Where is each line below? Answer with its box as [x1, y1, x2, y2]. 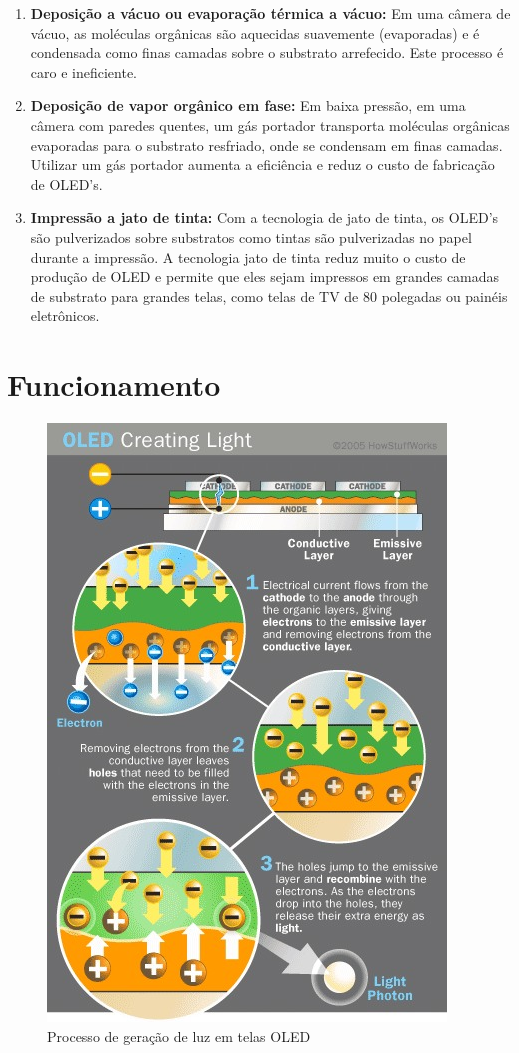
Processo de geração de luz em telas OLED [47, 1025, 311, 1046]
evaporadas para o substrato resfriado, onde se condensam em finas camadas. [30, 134, 503, 155]
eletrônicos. [30, 305, 100, 326]
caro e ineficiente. [30, 61, 137, 82]
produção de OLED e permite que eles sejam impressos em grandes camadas [30, 266, 500, 287]
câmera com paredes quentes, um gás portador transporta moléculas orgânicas [30, 114, 510, 135]
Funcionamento [7, 364, 221, 405]
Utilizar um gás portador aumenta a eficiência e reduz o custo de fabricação [30, 154, 495, 175]
